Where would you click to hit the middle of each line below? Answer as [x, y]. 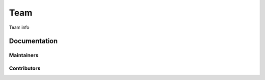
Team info [19, 27]
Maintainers [24, 55]
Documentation [33, 41]
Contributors [25, 68]
